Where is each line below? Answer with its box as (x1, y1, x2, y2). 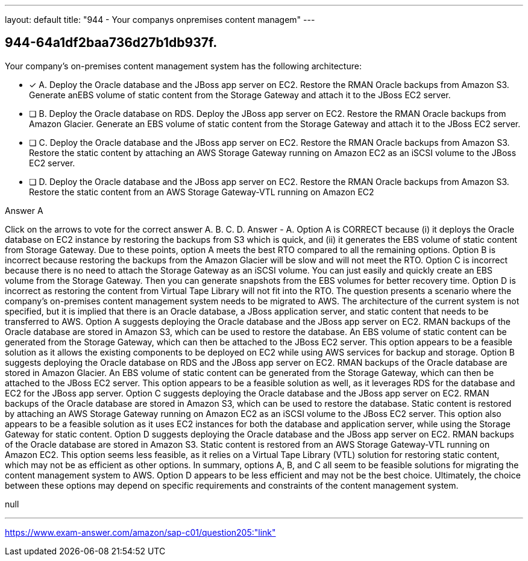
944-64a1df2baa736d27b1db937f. (5, 35, 218, 51)
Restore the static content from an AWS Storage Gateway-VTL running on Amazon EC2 (29, 186, 374, 197)
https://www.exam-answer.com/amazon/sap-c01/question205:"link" (5, 527, 276, 537)
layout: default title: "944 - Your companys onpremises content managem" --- (5, 14, 315, 25)
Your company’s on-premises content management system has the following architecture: (5, 60, 362, 71)
